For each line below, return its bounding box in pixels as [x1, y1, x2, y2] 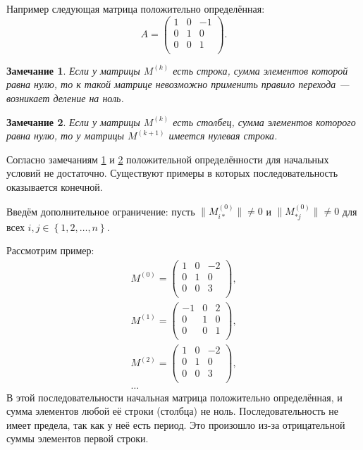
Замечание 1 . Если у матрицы [6, 63, 140, 77]
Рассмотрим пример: [6, 243, 94, 258]
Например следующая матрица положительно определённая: [6, 1, 265, 15]
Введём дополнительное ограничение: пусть [6, 204, 195, 218]
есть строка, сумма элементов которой [173, 63, 348, 77]
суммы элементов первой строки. [6, 431, 149, 446]
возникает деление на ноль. [6, 90, 124, 105]
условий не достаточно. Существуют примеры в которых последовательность [6, 165, 338, 180]
